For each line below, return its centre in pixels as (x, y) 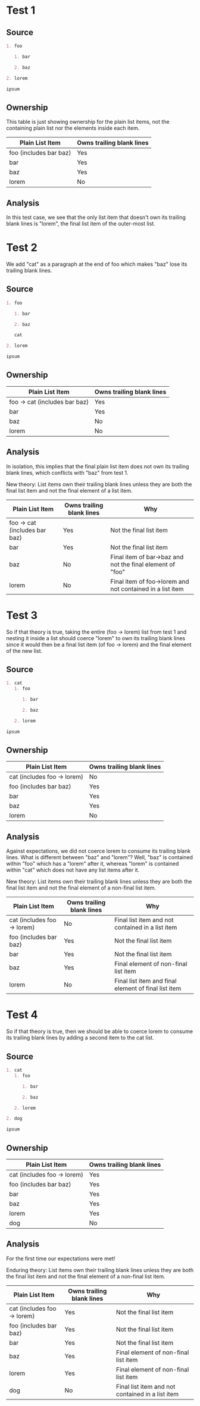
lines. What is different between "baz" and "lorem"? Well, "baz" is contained (100, 857)
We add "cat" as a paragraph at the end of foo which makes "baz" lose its (97, 264)
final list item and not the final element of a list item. (69, 490)
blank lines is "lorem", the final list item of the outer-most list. (81, 223)
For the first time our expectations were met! (61, 1258)
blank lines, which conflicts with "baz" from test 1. (68, 472)
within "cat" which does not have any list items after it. (73, 870)
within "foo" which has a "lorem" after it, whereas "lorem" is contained (93, 864)
